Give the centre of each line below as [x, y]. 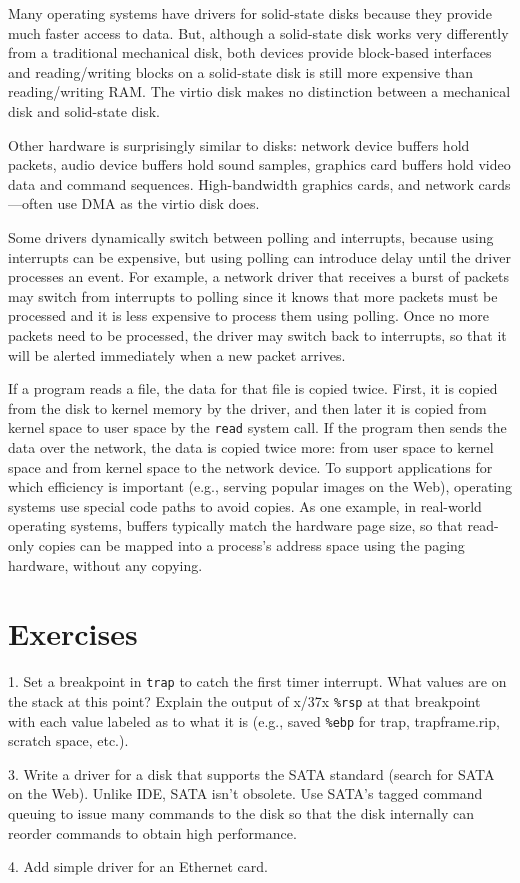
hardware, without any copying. [105, 564]
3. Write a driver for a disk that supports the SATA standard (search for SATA [251, 773]
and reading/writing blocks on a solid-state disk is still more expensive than [240, 71]
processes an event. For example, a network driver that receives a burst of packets [258, 276]
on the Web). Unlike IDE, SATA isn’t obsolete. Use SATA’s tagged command [245, 793]
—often [30, 203]
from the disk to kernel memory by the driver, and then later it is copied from [247, 407]
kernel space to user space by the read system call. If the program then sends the [257, 427]
